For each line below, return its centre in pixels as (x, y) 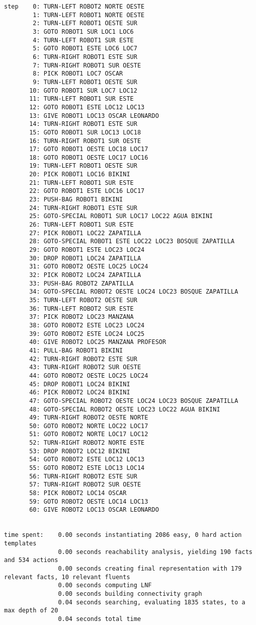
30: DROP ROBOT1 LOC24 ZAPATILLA (85, 258)
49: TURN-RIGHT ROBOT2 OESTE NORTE (89, 418)
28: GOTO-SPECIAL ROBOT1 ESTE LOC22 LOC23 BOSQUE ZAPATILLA (132, 241)
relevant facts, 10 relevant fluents (67, 577)
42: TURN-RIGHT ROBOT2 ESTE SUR (83, 359)
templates (20, 543)
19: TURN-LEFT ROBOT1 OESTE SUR (83, 166)
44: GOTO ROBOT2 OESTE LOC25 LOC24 (89, 375)
